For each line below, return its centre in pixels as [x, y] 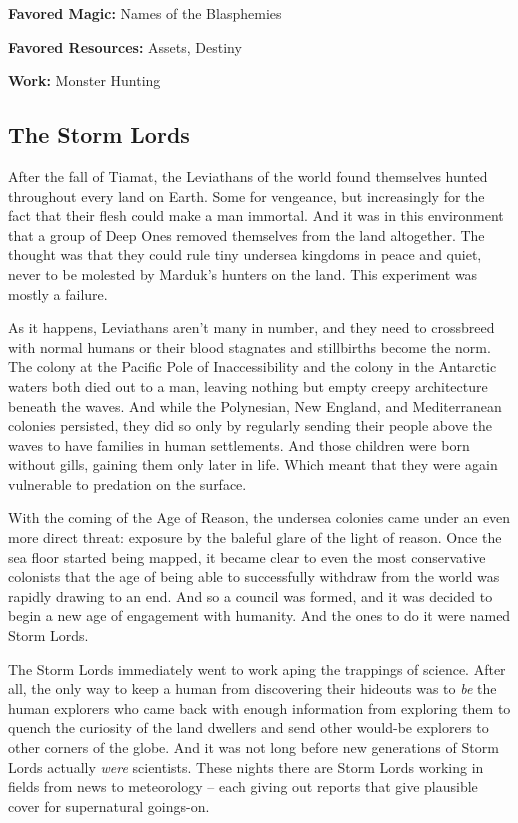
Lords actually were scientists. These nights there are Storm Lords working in [246, 766]
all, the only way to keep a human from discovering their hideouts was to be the [252, 688]
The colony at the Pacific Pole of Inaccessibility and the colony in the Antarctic [252, 366]
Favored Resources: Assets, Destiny [125, 46]
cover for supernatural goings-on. [109, 805]
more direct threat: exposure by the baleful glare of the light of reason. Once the [255, 537]
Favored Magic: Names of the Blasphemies [145, 13]
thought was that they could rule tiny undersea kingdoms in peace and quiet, [245, 254]
